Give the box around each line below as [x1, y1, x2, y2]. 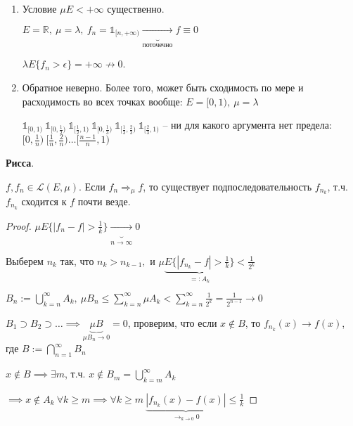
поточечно [142, 41, 173, 49]
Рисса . [6, 155, 34, 169]
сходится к [21, 193, 67, 208]
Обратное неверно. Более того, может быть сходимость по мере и [22, 79, 304, 94]
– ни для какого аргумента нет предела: [162, 117, 332, 132]
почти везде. [77, 193, 131, 208]
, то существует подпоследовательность [143, 179, 312, 193]
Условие [22, 1, 57, 15]
